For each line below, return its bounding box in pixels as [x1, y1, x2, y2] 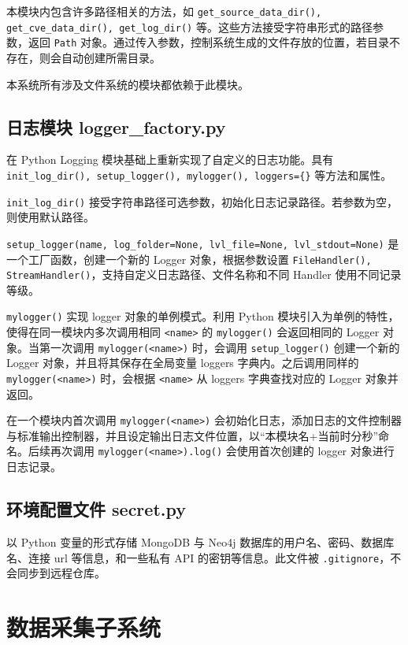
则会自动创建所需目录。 [39, 49, 161, 65]
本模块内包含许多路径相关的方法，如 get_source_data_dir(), [6, 3, 322, 19]
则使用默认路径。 [6, 209, 95, 225]
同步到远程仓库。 [17, 565, 106, 581]
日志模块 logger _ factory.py [6, 114, 226, 139]
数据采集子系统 [6, 610, 161, 643]
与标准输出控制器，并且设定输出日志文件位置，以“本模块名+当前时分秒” [6, 427, 379, 443]
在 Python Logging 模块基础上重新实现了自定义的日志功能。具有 [6, 151, 334, 168]
